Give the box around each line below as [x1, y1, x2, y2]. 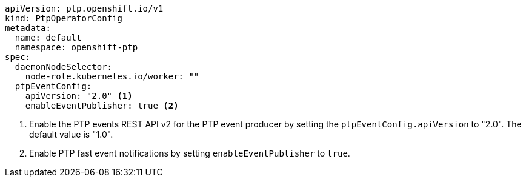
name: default [15, 33, 82, 42]
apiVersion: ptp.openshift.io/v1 [5, 4, 164, 13]
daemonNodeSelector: [15, 62, 113, 72]
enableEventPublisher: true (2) [25, 101, 179, 110]
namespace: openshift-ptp [15, 42, 138, 52]
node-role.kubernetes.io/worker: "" [25, 72, 199, 81]
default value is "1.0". [29, 129, 113, 140]
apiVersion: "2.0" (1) [25, 91, 133, 101]
